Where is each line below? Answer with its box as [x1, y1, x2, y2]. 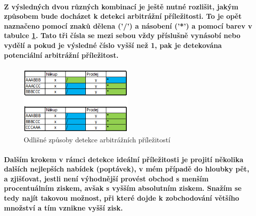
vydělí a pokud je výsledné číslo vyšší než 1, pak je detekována [4, 40, 222, 50]
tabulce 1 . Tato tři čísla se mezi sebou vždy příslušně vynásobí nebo [4, 30, 241, 41]
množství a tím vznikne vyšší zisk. [4, 202, 123, 213]
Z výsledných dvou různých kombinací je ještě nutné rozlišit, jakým [4, 1, 239, 11]
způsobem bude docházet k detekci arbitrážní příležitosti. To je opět [4, 11, 242, 21]
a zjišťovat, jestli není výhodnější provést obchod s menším [4, 173, 209, 183]
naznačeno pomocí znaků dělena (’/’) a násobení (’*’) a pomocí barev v [4, 20, 253, 31]
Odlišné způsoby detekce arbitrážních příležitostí [24, 134, 171, 145]
